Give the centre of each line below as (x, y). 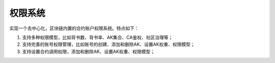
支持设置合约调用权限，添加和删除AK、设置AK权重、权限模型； (89, 51)
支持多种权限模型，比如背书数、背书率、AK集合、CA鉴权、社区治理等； (98, 37)
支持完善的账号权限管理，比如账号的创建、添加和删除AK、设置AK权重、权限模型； (109, 44)
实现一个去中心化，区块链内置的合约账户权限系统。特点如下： (74, 28)
